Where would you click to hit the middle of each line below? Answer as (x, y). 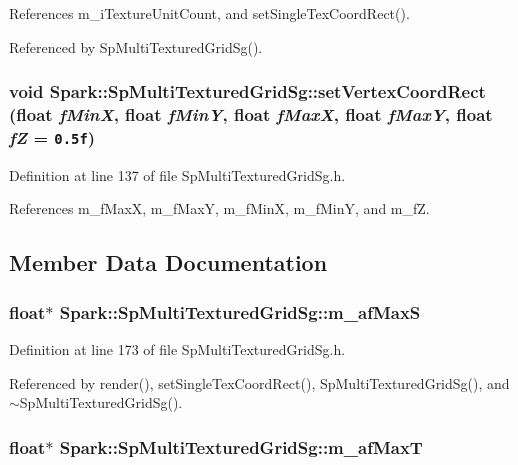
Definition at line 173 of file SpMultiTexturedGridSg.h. (177, 349)
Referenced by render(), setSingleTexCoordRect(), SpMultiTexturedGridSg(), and (259, 382)
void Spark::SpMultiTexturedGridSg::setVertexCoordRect (247, 91)
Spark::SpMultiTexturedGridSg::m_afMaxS (240, 311)
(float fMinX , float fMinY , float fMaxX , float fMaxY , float (251, 114)
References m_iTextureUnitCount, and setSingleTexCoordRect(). (209, 13)
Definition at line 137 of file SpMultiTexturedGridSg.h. (177, 174)
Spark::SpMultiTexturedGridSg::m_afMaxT (241, 446)
